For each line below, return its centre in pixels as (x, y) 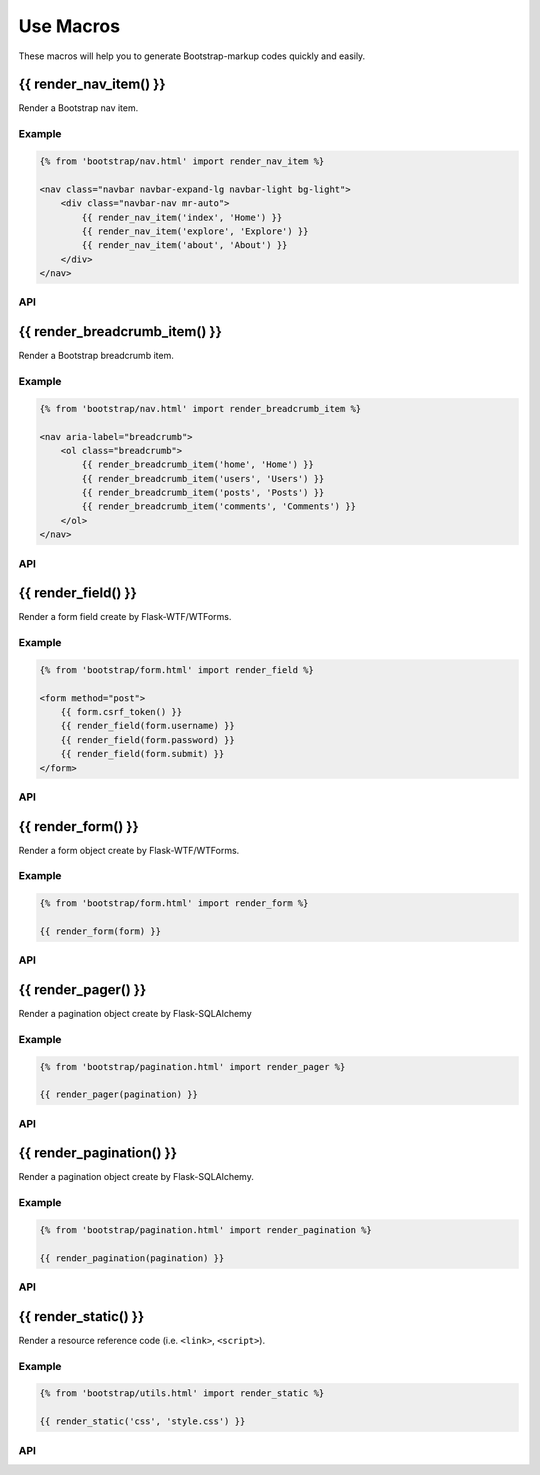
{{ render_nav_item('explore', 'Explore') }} (195, 231)
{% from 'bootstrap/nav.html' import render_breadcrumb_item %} (200, 408)
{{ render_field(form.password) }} (147, 739)
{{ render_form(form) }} (100, 931)
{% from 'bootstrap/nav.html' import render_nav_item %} (182, 161)
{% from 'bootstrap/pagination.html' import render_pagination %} (205, 1229)
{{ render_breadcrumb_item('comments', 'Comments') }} (219, 506)
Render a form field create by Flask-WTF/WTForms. (125, 617)
